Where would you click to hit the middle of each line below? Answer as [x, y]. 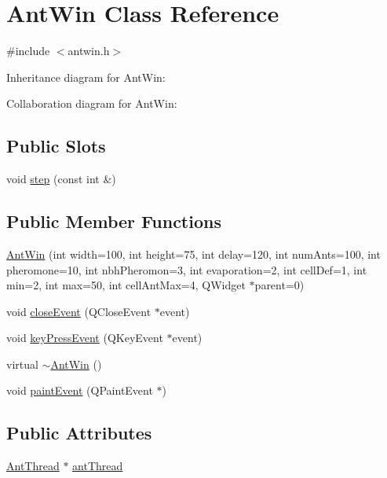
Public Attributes [79, 433]
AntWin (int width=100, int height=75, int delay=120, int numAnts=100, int [193, 254]
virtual [22, 364]
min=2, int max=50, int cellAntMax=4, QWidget [126, 285]
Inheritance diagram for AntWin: [86, 77]
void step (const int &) [61, 179]
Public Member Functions [114, 221]
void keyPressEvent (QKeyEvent [85, 338]
